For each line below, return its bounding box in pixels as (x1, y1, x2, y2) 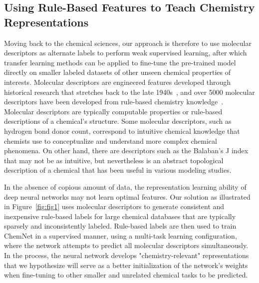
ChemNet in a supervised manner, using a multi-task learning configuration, (4, 230, 237, 241)
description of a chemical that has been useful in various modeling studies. (4, 165, 232, 175)
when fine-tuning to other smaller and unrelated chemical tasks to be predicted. (4, 270, 248, 280)
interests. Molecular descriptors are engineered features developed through (4, 76, 231, 87)
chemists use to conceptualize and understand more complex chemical (4, 135, 217, 146)
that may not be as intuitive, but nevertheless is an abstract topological (4, 155, 224, 165)
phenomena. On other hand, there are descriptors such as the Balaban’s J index (4, 145, 249, 156)
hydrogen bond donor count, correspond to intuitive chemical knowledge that (4, 125, 240, 136)
